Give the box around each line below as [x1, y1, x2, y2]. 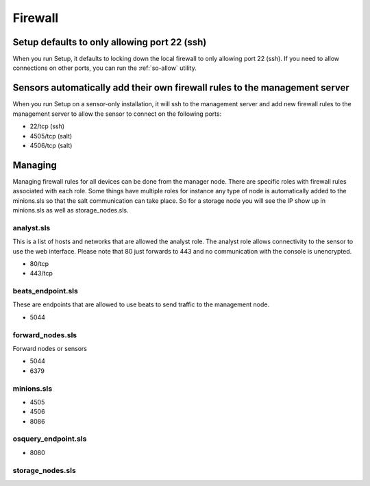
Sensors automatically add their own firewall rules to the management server [12, 82, 349, 94]
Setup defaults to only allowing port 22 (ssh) [12, 36, 207, 48]
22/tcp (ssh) [29, 122, 65, 130]
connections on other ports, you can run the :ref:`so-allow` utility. [12, 64, 197, 72]
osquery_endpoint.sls [12, 434, 87, 444]
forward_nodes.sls [12, 330, 77, 339]
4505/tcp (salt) [29, 132, 73, 140]
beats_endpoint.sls [12, 287, 78, 296]
